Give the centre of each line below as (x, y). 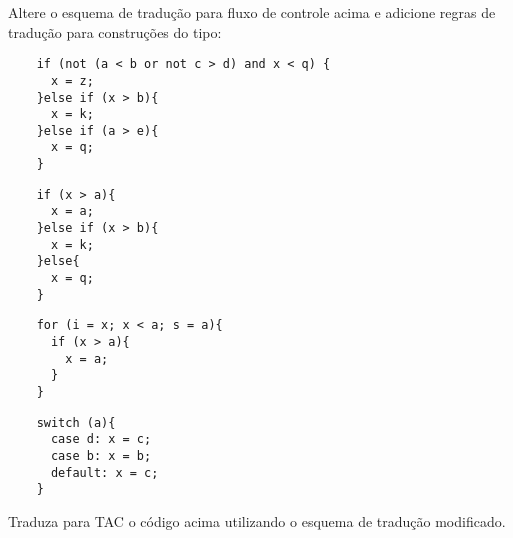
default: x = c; (104, 472)
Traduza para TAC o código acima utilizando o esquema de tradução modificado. (257, 520)
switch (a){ (76, 422)
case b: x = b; (101, 455)
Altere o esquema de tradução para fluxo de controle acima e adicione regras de (252, 12)
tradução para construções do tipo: (115, 31)
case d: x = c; (101, 439)
